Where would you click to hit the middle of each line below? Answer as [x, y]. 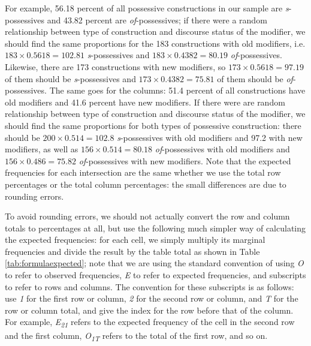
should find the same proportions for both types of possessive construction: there [153, 125]
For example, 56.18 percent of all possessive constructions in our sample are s [147, 8]
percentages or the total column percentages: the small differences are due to [146, 184]
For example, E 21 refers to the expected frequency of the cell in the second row [150, 323]
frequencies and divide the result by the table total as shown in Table [132, 251]
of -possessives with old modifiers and [222, 149]
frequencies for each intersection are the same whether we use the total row [143, 172]
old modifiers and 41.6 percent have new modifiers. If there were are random [145, 102]
